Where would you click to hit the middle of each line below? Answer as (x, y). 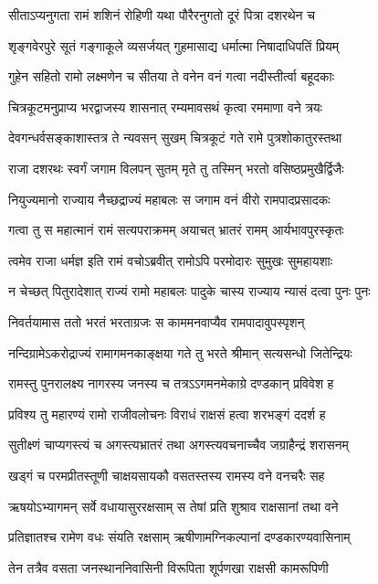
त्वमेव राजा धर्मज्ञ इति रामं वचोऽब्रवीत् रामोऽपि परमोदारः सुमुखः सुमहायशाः (171, 260)
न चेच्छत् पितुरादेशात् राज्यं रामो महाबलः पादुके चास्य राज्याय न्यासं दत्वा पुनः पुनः (189, 291)
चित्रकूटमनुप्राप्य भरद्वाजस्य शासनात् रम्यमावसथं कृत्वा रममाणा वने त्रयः (165, 106)
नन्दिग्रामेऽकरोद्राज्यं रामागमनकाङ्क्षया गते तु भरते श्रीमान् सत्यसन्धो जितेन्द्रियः (180, 352)
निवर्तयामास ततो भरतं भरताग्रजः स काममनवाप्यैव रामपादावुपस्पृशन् (157, 321)
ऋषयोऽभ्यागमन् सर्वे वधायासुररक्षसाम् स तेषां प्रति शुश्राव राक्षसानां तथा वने (173, 506)
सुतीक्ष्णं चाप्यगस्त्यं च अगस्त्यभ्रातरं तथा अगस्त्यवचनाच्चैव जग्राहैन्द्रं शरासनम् (178, 445)
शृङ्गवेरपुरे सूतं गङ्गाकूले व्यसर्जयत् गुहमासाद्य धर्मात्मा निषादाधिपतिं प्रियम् (174, 45)
